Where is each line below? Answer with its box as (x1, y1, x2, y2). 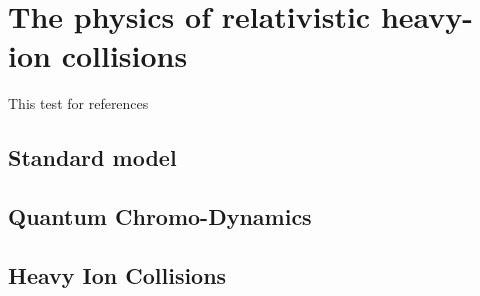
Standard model (8, 142, 177, 173)
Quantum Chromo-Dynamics (8, 201, 312, 232)
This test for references (8, 93, 149, 114)
